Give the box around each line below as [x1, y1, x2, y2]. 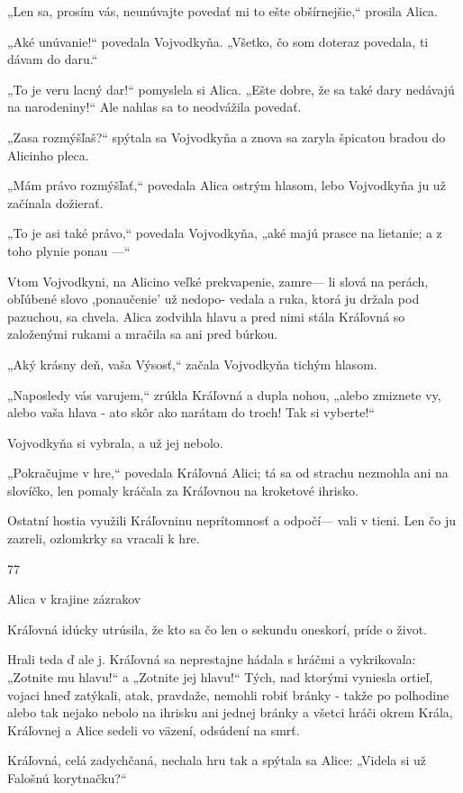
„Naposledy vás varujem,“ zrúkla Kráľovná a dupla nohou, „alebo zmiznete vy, [7, 385, 441, 404]
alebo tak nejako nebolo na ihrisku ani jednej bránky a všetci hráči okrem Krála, [7, 703, 453, 722]
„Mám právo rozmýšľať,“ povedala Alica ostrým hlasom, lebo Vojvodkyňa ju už [7, 176, 446, 195]
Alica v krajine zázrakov [7, 589, 141, 608]
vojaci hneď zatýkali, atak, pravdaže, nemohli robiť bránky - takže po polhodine [7, 685, 449, 704]
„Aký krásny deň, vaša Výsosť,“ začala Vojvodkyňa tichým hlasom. [7, 354, 377, 373]
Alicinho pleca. [7, 145, 89, 164]
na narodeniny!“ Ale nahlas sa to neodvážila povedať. [7, 97, 302, 116]
